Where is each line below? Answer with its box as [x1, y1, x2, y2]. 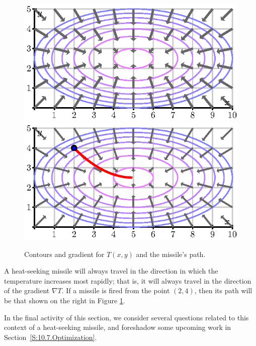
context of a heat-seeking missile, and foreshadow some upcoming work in [4, 322, 231, 332]
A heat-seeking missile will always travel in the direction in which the [4, 266, 218, 276]
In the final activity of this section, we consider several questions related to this [4, 312, 249, 322]
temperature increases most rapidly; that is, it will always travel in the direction [4, 275, 251, 286]
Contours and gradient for [24, 248, 105, 259]
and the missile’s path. [136, 248, 206, 259]
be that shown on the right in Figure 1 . [4, 295, 125, 305]
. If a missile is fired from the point [61, 285, 170, 296]
